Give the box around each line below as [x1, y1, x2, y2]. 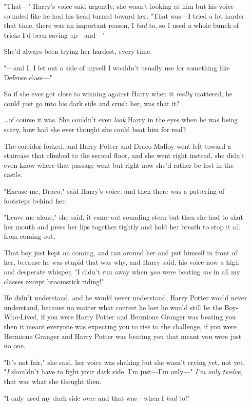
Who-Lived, [4, 312, 39, 322]
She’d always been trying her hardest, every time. [4, 46, 152, 56]
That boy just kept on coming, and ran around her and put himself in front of [4, 247, 237, 257]
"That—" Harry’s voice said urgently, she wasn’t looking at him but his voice [4, 1, 234, 11]
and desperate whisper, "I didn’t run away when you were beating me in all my [4, 267, 240, 277]
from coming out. [4, 231, 56, 241]
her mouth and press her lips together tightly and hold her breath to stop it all [4, 221, 240, 231]
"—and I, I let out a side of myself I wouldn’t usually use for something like [4, 62, 230, 72]
